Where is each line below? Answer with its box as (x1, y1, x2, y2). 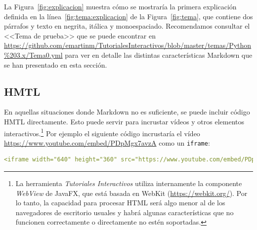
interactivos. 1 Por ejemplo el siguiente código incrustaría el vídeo (4, 126, 200, 138)
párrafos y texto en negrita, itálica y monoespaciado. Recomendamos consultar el (4, 21, 250, 31)
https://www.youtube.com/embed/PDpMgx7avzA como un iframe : (4, 137, 210, 148)
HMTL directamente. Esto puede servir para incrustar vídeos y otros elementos (4, 116, 245, 126)
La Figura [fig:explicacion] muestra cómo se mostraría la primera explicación (4, 1, 237, 11)
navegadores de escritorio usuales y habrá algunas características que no (15, 207, 234, 217)
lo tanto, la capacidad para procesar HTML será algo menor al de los (15, 197, 225, 208)
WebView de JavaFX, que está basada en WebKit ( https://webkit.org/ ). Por (15, 188, 248, 198)
